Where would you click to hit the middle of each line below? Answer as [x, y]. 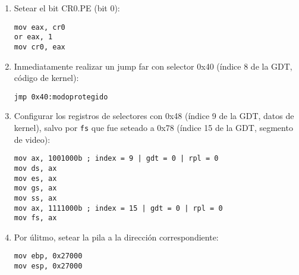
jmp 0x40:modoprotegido [61, 97]
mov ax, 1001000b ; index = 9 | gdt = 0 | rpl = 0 [116, 159]
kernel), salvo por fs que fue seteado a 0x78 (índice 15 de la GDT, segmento [153, 127]
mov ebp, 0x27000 [48, 256]
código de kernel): [46, 78]
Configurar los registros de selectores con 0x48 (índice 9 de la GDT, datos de [154, 116]
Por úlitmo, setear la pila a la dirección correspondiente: [116, 237]
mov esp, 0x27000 [48, 266]
